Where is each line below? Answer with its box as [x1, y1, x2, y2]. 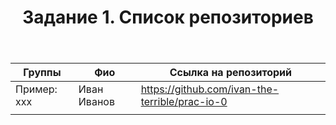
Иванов [78, 95, 115, 109]
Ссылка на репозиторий [169, 66, 292, 80]
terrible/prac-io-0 [140, 95, 228, 109]
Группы [23, 66, 62, 80]
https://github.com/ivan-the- [140, 82, 280, 96]
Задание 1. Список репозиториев [22, 6, 314, 29]
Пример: [15, 82, 58, 96]
